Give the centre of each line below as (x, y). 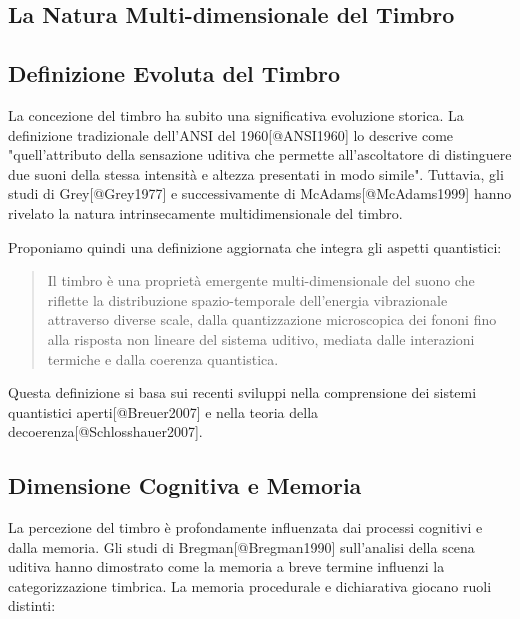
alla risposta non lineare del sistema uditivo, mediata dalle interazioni (261, 338)
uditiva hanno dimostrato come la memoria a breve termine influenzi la (226, 566)
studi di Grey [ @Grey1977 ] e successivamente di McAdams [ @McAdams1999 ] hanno (260, 193)
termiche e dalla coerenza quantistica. (163, 358)
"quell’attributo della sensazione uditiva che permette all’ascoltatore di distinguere (260, 154)
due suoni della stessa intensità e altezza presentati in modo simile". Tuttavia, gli (256, 173)
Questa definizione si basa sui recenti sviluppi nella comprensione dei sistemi (242, 392)
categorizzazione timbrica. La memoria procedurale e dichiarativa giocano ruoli (250, 585)
